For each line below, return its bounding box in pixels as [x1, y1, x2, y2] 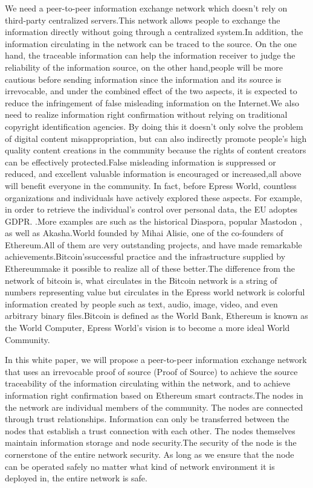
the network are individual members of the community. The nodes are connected [5, 400, 303, 413]
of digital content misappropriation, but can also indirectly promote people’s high [5, 132, 307, 144]
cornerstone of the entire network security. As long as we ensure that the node [5, 448, 294, 460]
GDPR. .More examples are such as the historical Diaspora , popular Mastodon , [5, 214, 302, 227]
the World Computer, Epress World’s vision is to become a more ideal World [5, 321, 290, 334]
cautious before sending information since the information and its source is [5, 72, 282, 85]
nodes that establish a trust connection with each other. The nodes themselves [5, 424, 295, 437]
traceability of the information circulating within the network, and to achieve [5, 377, 291, 390]
